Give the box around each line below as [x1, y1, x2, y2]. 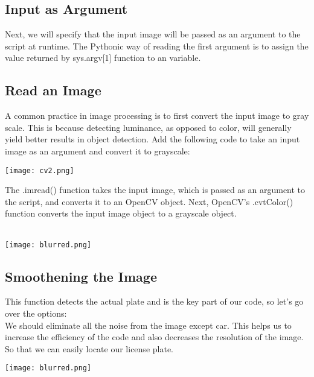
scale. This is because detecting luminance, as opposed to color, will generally [5, 121, 292, 133]
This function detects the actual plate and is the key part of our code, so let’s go [5, 295, 304, 308]
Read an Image [5, 81, 101, 100]
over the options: [5, 307, 67, 320]
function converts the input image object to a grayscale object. [5, 207, 237, 220]
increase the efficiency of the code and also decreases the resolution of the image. [5, 331, 304, 343]
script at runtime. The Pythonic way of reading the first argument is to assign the [5, 39, 309, 52]
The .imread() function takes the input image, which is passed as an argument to [5, 183, 306, 196]
